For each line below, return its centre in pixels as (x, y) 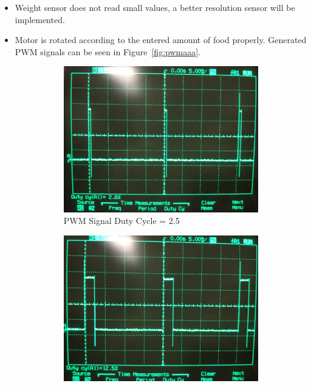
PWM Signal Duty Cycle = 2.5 (121, 221)
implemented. (40, 19)
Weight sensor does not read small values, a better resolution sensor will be (155, 7)
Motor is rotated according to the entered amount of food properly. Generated (161, 40)
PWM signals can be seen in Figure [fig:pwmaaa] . (108, 51)
